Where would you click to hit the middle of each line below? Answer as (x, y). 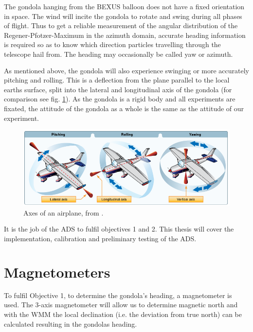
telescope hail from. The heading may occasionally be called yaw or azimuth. (118, 54)
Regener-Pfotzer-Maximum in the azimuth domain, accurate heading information (125, 35)
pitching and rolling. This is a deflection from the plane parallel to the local (117, 80)
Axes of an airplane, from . (63, 212)
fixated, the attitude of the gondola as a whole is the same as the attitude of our (124, 108)
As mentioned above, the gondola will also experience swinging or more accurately (126, 70)
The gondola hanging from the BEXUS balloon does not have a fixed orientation (124, 6)
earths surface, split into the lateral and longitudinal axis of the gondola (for (118, 89)
